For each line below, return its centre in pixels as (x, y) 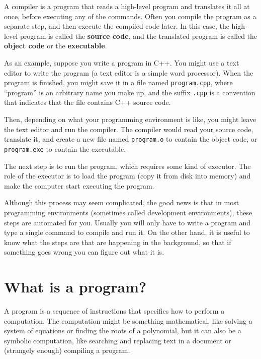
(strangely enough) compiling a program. (67, 350)
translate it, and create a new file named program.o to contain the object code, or (131, 139)
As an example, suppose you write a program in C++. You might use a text (122, 62)
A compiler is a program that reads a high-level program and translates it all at (127, 6)
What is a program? (75, 287)
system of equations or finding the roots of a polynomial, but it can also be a (123, 331)
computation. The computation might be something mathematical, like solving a (128, 320)
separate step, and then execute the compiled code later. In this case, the (117, 26)
